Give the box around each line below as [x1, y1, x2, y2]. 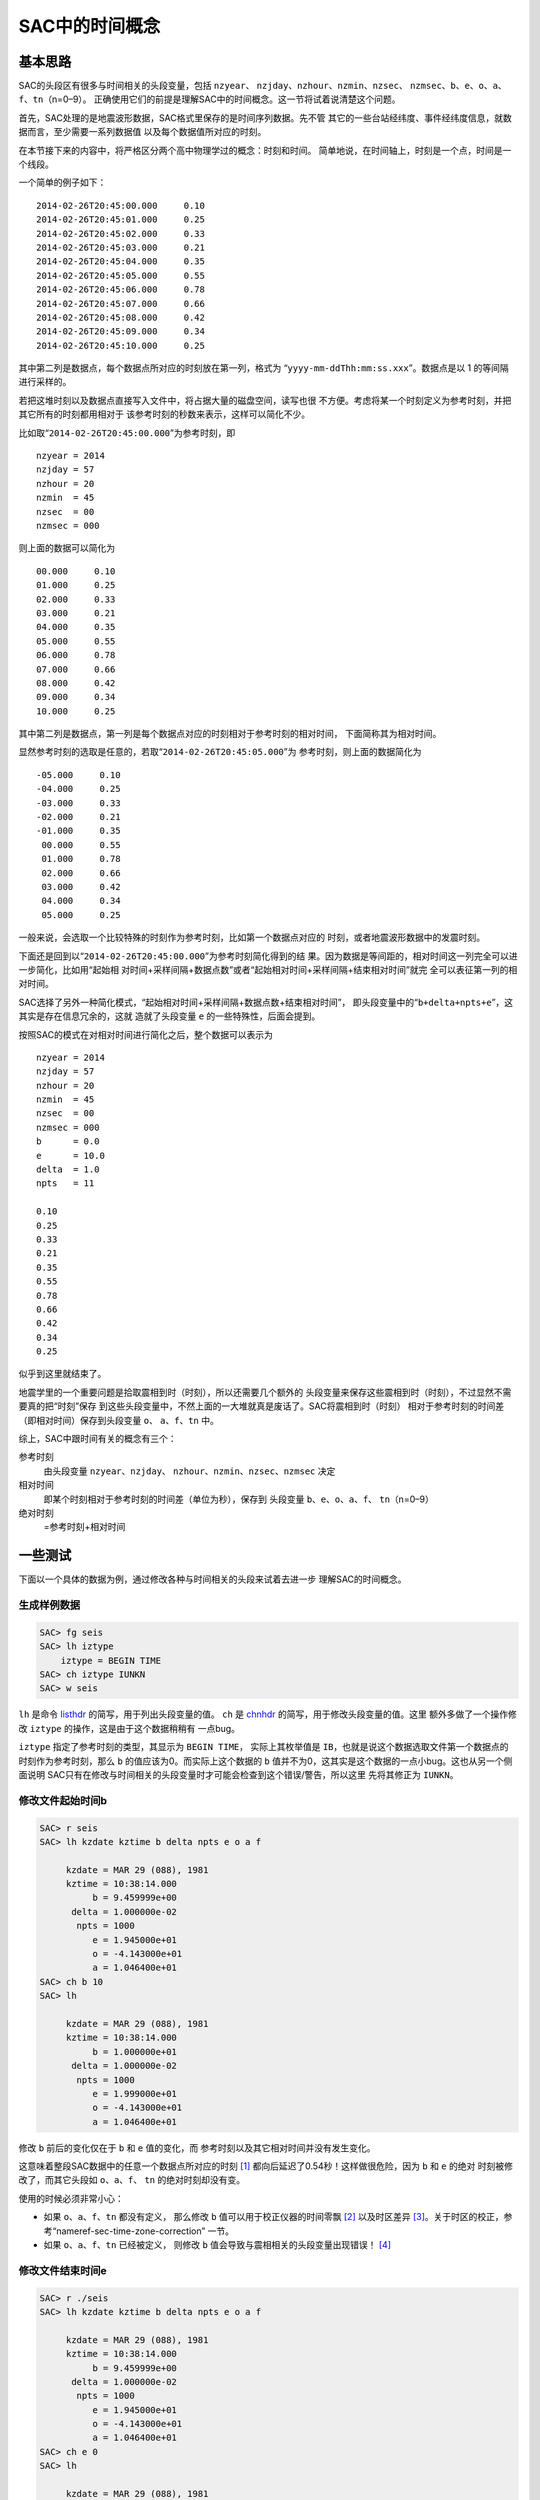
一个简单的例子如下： [18, 176, 107, 189]
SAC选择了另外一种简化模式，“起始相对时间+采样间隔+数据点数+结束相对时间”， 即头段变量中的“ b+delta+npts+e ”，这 [18, 996, 514, 1008]
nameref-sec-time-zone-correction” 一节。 [56, 2225, 235, 2237]
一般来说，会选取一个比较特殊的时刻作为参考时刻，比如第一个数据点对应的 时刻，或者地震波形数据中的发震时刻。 [18, 931, 485, 944]
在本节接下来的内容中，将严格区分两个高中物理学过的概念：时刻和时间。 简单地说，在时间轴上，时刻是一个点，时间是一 [18, 144, 512, 156]
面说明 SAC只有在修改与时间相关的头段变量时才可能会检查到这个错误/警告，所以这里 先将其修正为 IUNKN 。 [18, 1768, 459, 1780]
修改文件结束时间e [18, 2263, 107, 2277]
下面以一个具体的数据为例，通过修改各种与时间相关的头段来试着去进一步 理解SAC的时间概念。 [18, 1573, 407, 1585]
